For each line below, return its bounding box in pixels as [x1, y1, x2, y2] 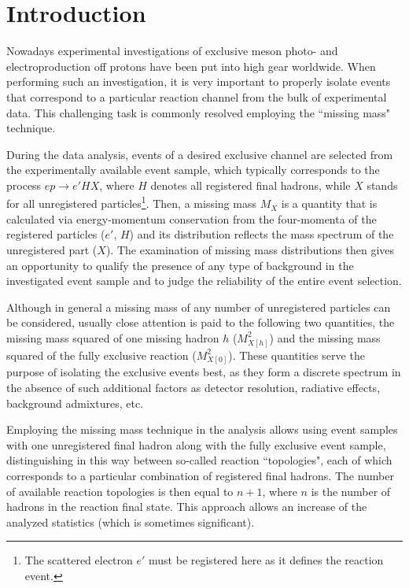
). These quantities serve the [228, 346, 365, 363]
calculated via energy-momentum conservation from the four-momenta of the [6, 210, 377, 227]
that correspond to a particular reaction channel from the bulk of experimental [6, 88, 387, 105]
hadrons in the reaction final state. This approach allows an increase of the [6, 498, 367, 515]
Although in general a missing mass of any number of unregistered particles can [6, 298, 391, 315]
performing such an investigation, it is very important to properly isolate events [6, 73, 391, 90]
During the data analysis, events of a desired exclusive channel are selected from [6, 146, 393, 162]
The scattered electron [24, 552, 133, 568]
